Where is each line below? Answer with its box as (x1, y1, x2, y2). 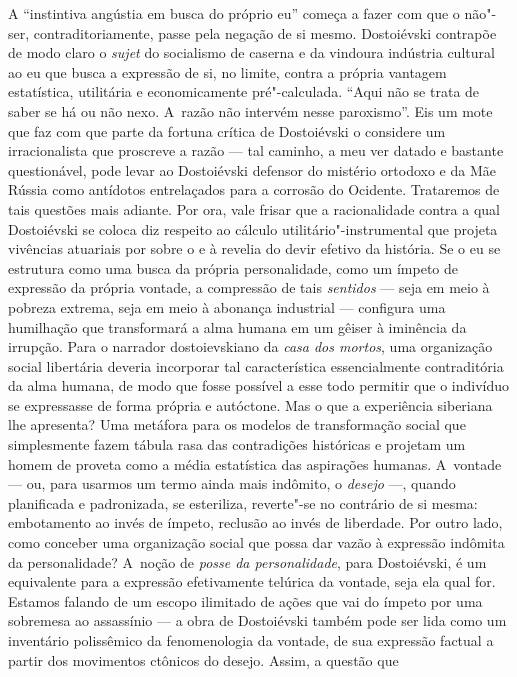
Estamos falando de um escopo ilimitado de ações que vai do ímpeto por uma (8, 590, 483, 611)
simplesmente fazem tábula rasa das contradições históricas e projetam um (8, 434, 466, 455)
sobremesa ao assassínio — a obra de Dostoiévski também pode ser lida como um (8, 610, 507, 631)
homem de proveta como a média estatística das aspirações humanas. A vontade (8, 453, 502, 474)
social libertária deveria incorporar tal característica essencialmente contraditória (8, 355, 504, 376)
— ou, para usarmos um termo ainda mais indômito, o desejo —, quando (8, 473, 456, 494)
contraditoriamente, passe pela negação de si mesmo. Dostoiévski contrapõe (33, 22, 497, 43)
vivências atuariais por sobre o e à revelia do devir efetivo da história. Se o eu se (8, 238, 501, 259)
